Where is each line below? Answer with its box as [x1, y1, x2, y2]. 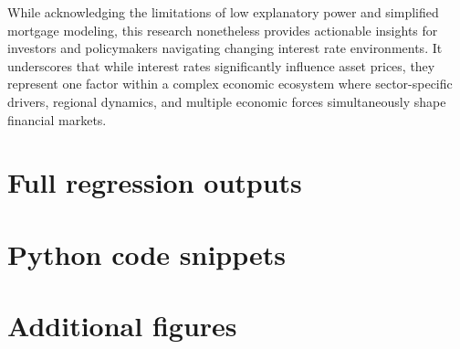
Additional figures [7, 307, 237, 344]
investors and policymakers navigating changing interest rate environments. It [7, 38, 443, 58]
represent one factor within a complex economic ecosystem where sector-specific [7, 74, 453, 93]
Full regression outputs [7, 164, 302, 201]
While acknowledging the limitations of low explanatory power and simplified [7, 3, 439, 21]
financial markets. [7, 110, 107, 129]
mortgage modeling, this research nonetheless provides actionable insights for [7, 20, 438, 39]
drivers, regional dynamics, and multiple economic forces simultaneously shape [7, 91, 446, 111]
